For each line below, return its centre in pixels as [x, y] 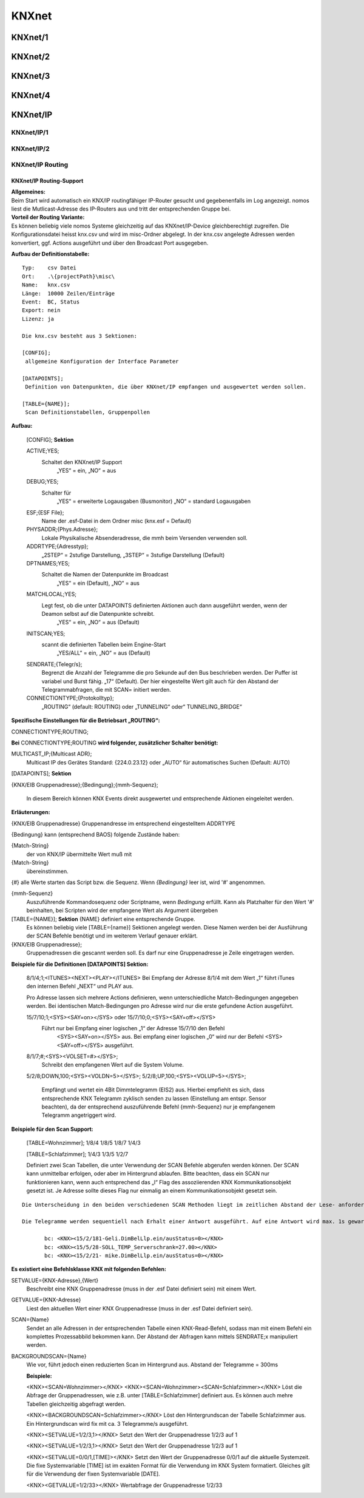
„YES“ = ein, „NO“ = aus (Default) [98, 622]
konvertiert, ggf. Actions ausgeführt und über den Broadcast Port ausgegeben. [110, 243]
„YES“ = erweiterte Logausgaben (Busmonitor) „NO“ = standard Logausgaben [154, 501]
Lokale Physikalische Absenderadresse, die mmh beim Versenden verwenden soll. [145, 538]
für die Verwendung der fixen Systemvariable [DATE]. [93, 1474]
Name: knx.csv [46, 285]
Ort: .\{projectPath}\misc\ [69, 276]
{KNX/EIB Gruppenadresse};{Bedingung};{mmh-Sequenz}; [85, 784]
